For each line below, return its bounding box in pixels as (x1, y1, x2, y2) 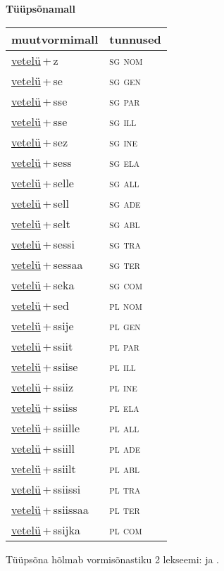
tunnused (109, 30, 161, 47)
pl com (109, 521, 142, 538)
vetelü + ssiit (11, 337, 73, 354)
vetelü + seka (11, 276, 75, 293)
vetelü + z (11, 51, 58, 68)
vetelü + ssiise (11, 358, 78, 375)
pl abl (109, 460, 139, 477)
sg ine (109, 133, 138, 150)
